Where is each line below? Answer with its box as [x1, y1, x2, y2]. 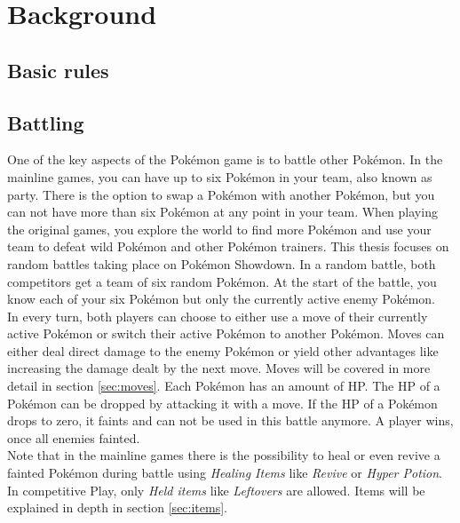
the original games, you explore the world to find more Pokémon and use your [7, 219, 432, 238]
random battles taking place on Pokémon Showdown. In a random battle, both [7, 254, 436, 273]
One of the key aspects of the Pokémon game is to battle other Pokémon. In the [7, 150, 443, 169]
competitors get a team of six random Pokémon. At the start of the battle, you [7, 272, 437, 290]
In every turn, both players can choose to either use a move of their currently [7, 306, 428, 325]
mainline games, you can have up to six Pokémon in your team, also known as [7, 167, 432, 186]
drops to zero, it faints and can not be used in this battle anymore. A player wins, [7, 411, 454, 430]
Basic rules [7, 56, 109, 83]
